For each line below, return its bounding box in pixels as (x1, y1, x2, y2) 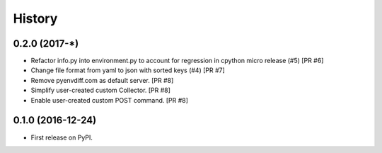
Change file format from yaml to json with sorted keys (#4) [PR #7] (30, 66, 226, 74)
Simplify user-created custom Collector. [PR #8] (30, 86, 171, 95)
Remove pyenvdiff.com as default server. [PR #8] (30, 76, 174, 84)
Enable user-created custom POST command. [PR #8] (30, 96, 189, 104)
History (13, 11, 58, 26)
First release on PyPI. (30, 133, 93, 142)
